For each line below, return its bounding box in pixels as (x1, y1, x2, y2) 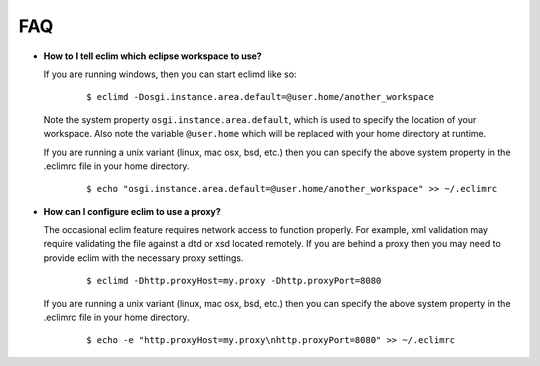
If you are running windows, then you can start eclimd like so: (43, 68, 297, 80)
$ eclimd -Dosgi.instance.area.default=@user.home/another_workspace (86, 91, 435, 103)
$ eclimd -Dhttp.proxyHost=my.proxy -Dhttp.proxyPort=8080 (86, 275, 382, 287)
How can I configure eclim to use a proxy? (43, 205, 222, 217)
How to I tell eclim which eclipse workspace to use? (43, 50, 262, 62)
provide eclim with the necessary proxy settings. (43, 251, 244, 264)
